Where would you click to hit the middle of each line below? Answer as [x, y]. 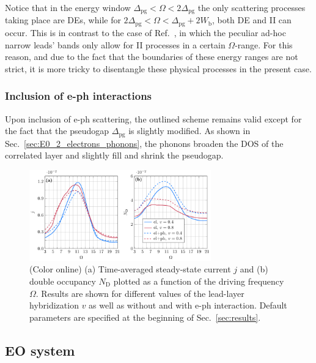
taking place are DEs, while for [63, 20]
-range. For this [264, 44]
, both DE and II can [252, 20]
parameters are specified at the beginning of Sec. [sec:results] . [145, 317]
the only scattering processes [252, 7]
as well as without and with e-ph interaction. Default [188, 305]
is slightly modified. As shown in [189, 131]
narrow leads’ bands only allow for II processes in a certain [115, 44]
